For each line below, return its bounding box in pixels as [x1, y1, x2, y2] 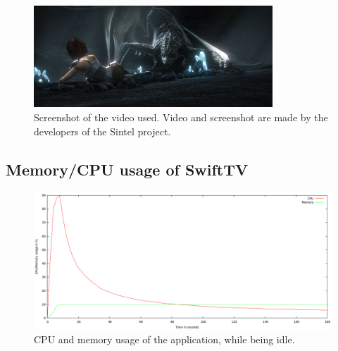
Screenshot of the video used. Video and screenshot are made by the [34, 110, 328, 124]
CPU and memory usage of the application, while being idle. [34, 332, 295, 347]
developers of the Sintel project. [34, 123, 171, 138]
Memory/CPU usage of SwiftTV [6, 158, 249, 180]
